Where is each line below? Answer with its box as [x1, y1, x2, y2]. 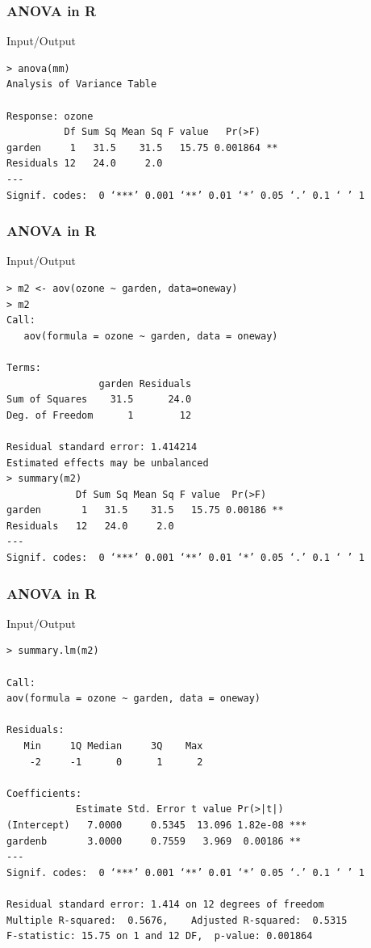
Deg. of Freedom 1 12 [6, 409, 192, 421]
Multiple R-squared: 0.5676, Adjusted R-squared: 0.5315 [6, 914, 348, 926]
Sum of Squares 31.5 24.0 [6, 394, 192, 406]
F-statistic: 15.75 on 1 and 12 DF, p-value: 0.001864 [6, 930, 313, 942]
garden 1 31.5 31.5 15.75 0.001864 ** [6, 141, 278, 154]
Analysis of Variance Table [6, 78, 157, 91]
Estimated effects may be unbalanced [6, 457, 209, 469]
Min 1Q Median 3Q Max [23, 740, 203, 752]
